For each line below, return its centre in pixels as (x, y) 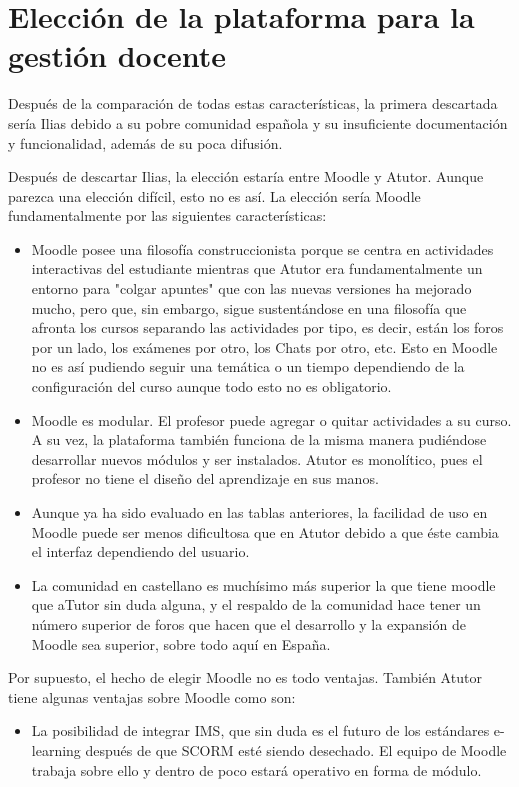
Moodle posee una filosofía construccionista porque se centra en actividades (262, 248)
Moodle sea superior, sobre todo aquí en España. (181, 643)
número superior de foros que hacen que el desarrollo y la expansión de (248, 623)
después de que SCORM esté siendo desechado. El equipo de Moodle (296, 749)
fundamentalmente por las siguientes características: (167, 215)
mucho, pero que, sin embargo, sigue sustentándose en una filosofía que (249, 307)
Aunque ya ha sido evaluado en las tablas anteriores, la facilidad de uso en (259, 512)
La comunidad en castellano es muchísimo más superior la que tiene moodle (263, 584)
